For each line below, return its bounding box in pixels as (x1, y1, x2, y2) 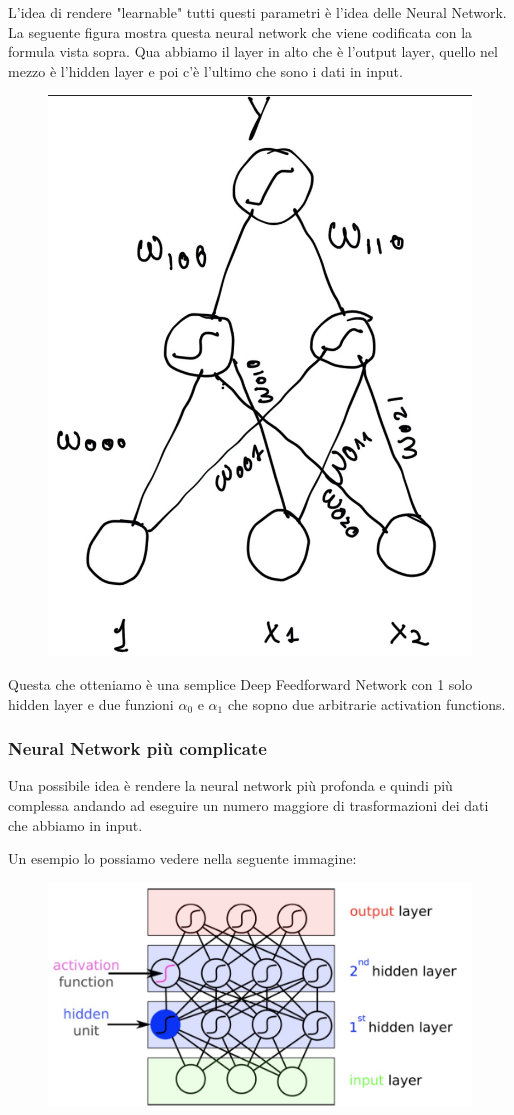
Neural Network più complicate (8, 736, 267, 761)
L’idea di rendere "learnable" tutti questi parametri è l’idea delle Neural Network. (8, 2, 507, 22)
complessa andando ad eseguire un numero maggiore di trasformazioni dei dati (8, 794, 489, 815)
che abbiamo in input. (8, 814, 143, 835)
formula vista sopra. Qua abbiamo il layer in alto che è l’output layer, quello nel (8, 41, 498, 62)
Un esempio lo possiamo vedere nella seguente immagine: (8, 848, 357, 869)
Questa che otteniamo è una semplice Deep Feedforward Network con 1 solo (8, 673, 473, 694)
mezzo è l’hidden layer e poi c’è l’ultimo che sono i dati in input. (8, 60, 403, 81)
